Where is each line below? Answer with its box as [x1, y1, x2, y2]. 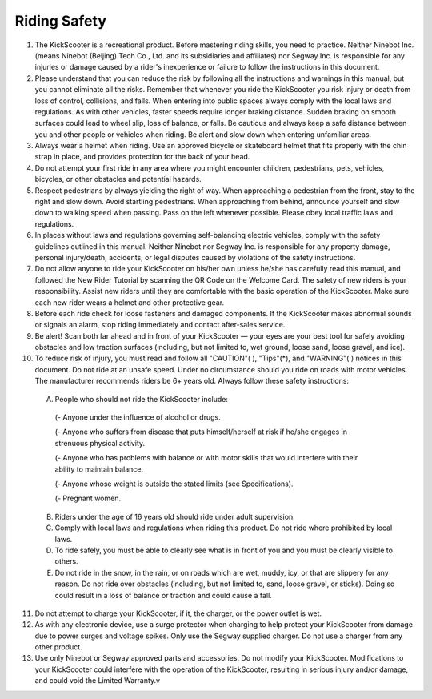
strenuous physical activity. [54, 438, 146, 448]
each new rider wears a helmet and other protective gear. [34, 297, 224, 307]
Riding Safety [14, 12, 107, 30]
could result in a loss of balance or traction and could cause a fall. [54, 590, 272, 600]
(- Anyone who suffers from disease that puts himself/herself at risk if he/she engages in [54, 427, 348, 436]
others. [54, 556, 79, 566]
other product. [34, 642, 83, 652]
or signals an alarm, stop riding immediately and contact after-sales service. [34, 320, 286, 330]
